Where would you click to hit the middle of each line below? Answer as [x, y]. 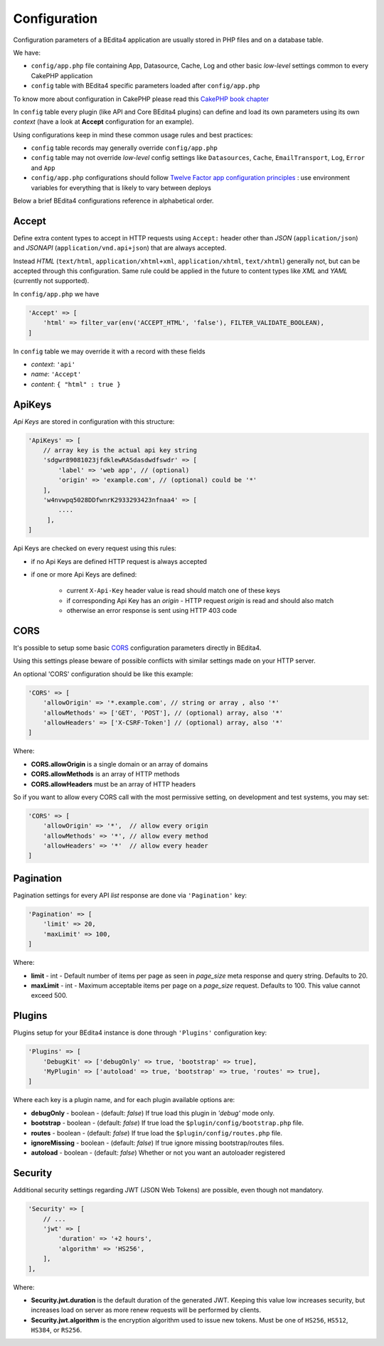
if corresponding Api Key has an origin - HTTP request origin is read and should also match [200, 600]
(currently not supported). [51, 281]
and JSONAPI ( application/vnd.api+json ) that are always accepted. [120, 248]
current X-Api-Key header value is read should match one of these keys [174, 591]
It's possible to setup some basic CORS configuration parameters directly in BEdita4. [137, 648]
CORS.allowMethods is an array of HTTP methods [106, 774]
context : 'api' [53, 364]
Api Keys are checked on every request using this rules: [95, 548]
